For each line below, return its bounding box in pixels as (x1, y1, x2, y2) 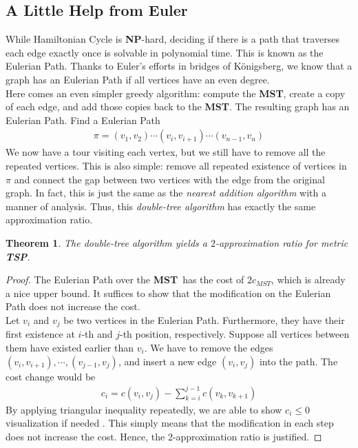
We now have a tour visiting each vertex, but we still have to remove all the (6, 145, 326, 159)
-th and (81, 327, 113, 341)
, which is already (271, 272, 346, 287)
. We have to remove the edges (144, 340, 273, 354)
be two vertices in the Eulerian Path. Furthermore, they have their (63, 312, 345, 327)
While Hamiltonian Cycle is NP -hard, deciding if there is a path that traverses (6, 32, 339, 46)
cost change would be (6, 369, 96, 383)
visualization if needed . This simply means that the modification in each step (6, 416, 334, 430)
